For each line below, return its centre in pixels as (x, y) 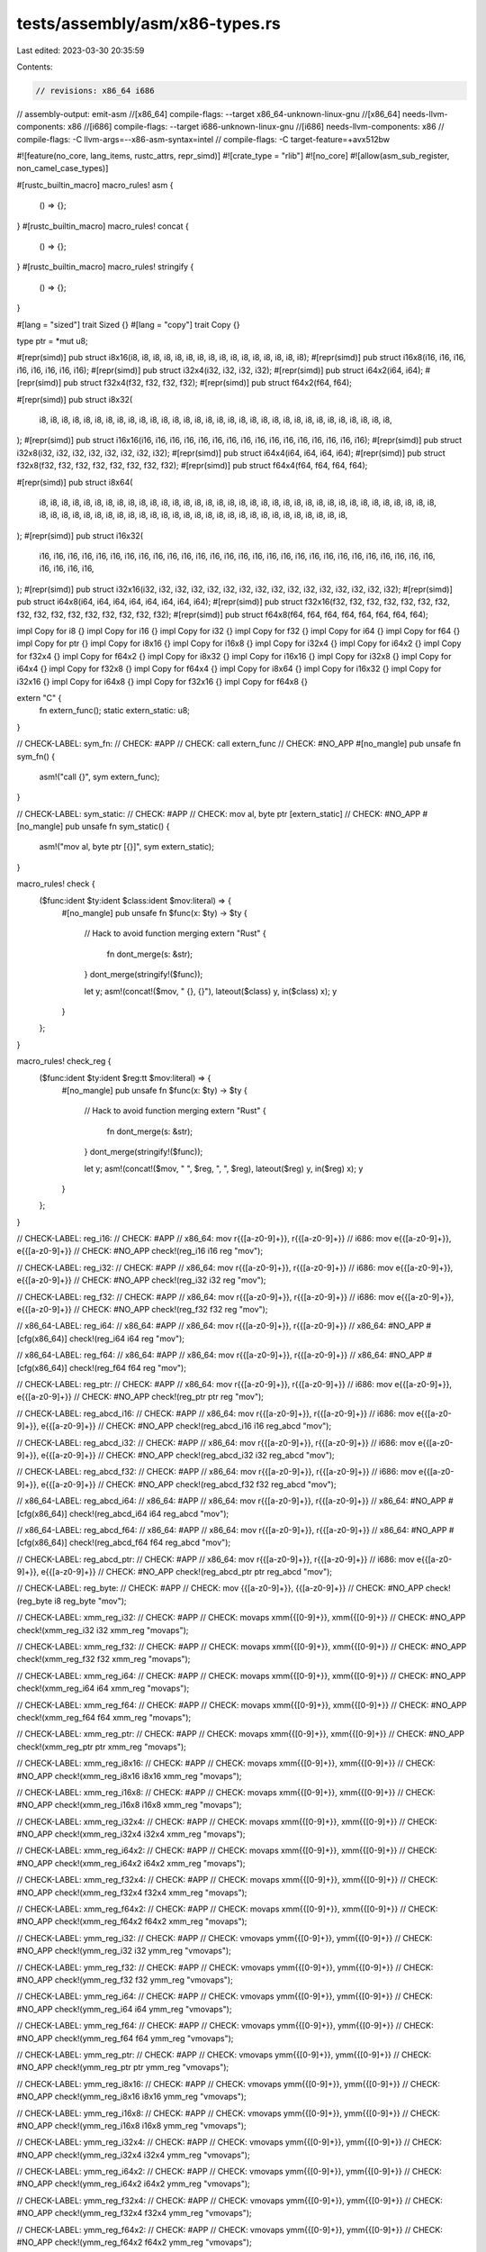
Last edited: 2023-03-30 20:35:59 (81, 50)
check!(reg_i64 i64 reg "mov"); (126, 1339)
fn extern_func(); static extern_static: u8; (115, 711)
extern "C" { (39, 697)
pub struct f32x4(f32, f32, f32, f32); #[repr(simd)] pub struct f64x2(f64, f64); (208, 383)
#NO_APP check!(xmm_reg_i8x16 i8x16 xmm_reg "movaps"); (129, 1775)
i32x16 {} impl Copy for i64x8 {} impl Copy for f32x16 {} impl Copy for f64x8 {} (162, 681)
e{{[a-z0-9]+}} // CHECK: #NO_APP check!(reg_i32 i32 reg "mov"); (141, 1280)
